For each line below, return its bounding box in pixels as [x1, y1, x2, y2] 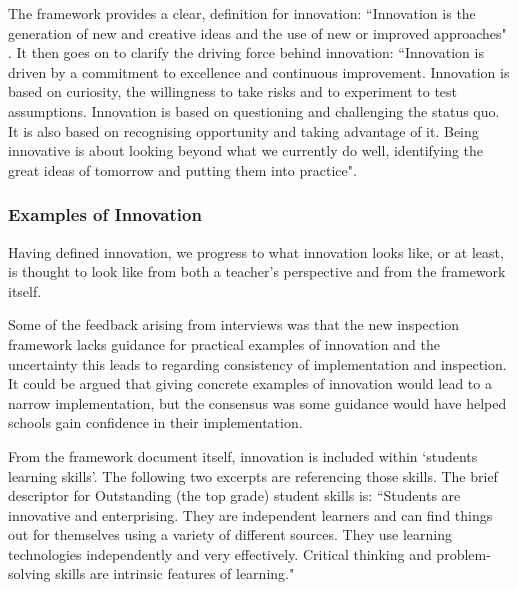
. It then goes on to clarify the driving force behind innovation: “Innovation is [8, 42, 484, 63]
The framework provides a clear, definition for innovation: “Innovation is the [8, 3, 476, 23]
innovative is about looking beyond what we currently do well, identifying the [8, 140, 484, 161]
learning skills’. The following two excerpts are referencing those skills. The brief [8, 465, 498, 486]
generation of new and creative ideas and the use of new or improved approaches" [8, 22, 507, 43]
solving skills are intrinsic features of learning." [8, 563, 295, 584]
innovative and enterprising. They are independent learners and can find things [8, 504, 493, 525]
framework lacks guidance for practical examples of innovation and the [8, 333, 440, 354]
